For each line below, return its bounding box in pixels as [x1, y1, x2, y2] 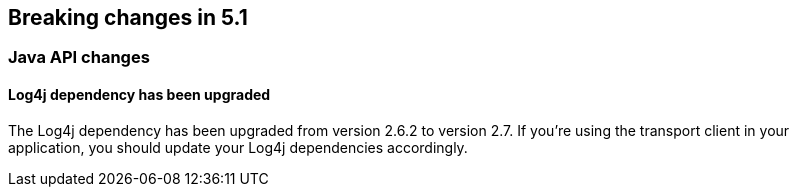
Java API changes [8, 47, 150, 68]
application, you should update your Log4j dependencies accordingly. [8, 138, 468, 156]
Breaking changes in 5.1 [8, 5, 248, 30]
